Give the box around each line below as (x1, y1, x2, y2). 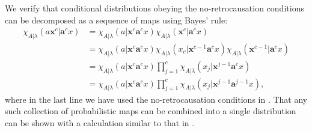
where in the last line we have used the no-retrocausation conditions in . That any (5, 93, 308, 105)
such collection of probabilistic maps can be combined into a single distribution (5, 105, 296, 117)
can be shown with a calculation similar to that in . (5, 116, 195, 129)
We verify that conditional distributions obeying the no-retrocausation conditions (5, 2, 304, 14)
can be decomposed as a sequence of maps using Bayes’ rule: (5, 13, 228, 26)
